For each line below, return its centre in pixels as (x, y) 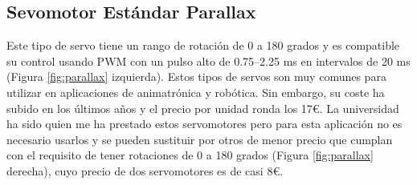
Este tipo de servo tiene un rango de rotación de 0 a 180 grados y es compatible (203, 45)
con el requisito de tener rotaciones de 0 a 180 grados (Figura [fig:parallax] (190, 155)
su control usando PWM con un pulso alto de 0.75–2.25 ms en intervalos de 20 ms (208, 60)
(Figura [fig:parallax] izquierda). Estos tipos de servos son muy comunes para (196, 76)
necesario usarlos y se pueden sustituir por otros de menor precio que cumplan (200, 139)
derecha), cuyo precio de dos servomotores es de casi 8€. (145, 170)
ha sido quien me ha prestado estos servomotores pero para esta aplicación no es (204, 124)
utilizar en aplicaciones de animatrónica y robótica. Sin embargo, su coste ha (196, 92)
